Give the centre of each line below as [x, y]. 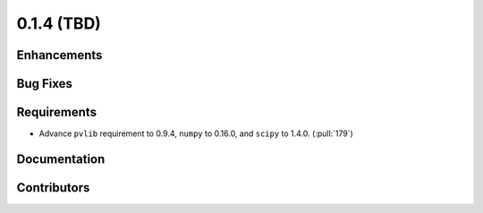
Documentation [61, 159]
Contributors [53, 187]
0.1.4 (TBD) [59, 23]
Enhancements [59, 55]
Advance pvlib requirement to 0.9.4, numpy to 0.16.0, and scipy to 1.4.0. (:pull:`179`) [196, 133]
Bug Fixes [45, 84]
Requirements [57, 112]
